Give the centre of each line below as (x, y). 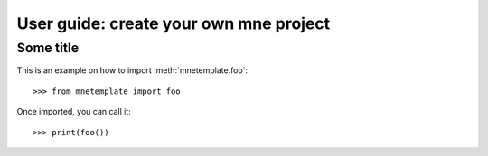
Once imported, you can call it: (74, 112)
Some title (48, 48)
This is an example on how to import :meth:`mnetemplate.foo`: (132, 70)
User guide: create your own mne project (174, 23)
